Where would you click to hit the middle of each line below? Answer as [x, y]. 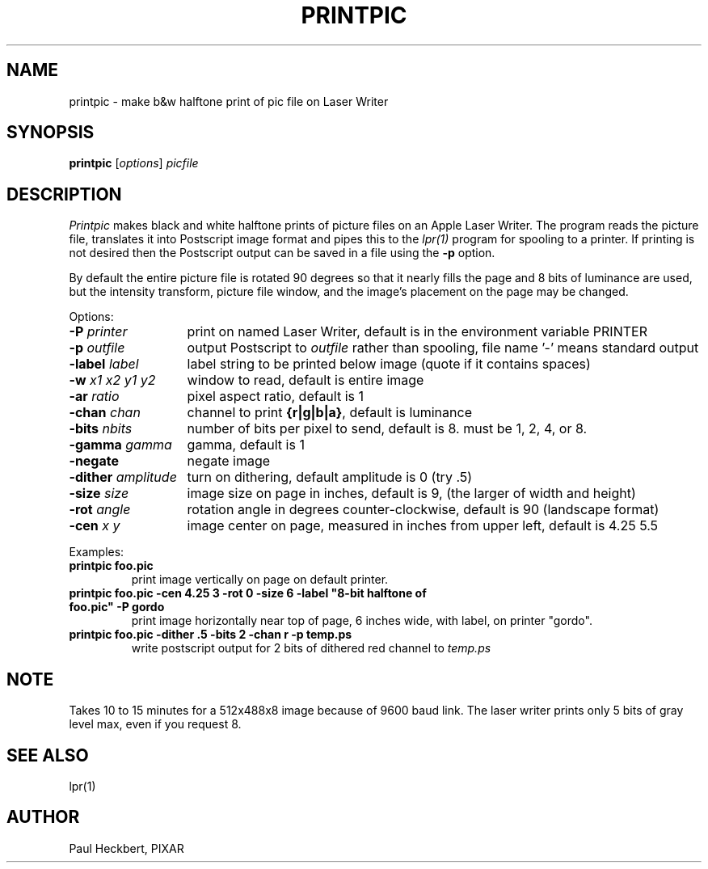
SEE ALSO [48, 755]
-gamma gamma [120, 445]
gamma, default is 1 [246, 445]
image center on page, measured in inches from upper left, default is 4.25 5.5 [423, 526]
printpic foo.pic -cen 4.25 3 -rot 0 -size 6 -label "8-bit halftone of [248, 593]
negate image [229, 461]
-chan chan [105, 413]
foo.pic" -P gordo [117, 607]
